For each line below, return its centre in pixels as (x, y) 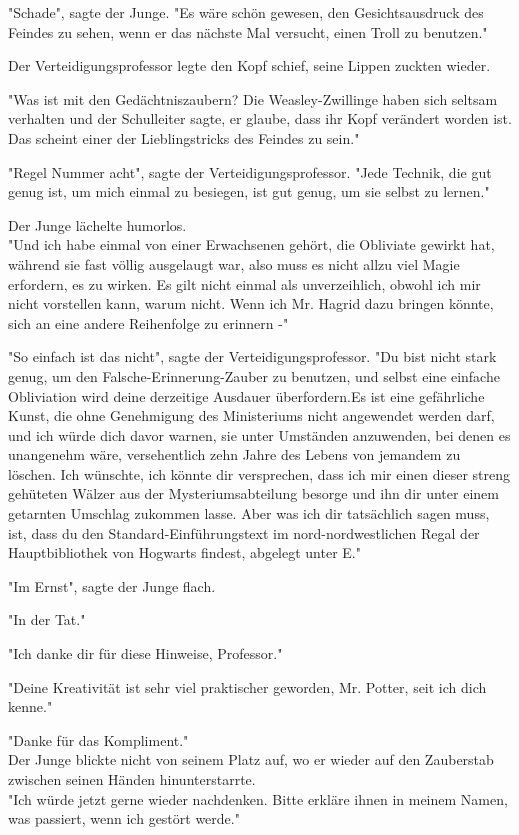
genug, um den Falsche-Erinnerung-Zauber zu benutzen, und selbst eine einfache (254, 375)
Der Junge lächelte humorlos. (97, 224)
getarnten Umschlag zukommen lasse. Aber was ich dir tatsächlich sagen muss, (249, 513)
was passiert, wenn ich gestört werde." (124, 818)
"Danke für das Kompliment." (98, 739)
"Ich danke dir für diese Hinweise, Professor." (145, 653)
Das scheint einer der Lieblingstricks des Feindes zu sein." (184, 137)
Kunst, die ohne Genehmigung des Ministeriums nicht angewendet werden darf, (251, 415)
